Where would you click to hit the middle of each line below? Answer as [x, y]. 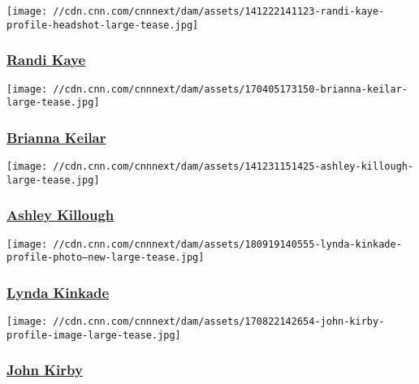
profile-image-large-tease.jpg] [94, 335]
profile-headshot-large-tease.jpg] [103, 25]
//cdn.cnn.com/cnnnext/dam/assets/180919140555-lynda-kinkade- [227, 244]
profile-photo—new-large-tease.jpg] [106, 258]
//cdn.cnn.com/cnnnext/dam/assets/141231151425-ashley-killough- [233, 167]
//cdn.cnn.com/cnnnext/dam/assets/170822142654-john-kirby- [219, 322]
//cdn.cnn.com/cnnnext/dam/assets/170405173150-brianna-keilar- [230, 89]
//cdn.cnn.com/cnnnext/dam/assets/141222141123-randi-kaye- [219, 11]
